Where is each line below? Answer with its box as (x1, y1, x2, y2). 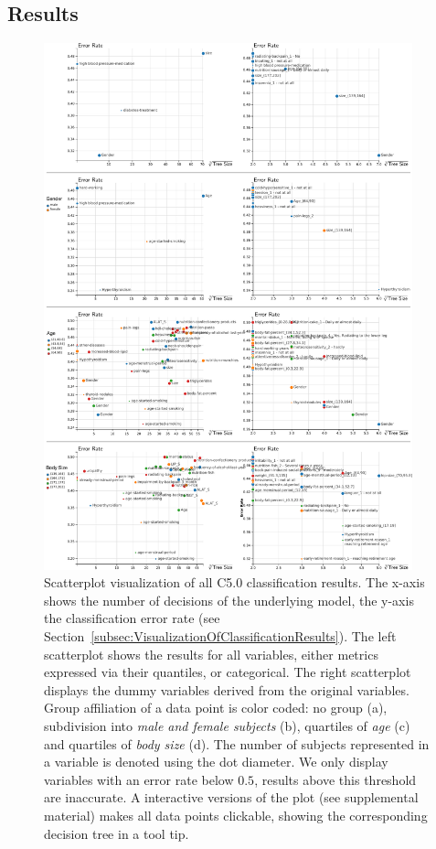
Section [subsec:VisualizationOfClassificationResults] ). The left (44, 627, 397, 646)
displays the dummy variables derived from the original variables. (44, 680, 409, 699)
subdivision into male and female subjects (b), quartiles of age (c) (44, 716, 410, 736)
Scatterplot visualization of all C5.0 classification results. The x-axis (44, 573, 425, 592)
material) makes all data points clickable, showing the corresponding (44, 806, 428, 825)
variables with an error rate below (44, 769, 234, 789)
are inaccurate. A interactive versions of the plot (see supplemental (44, 788, 419, 807)
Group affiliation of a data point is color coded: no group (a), (44, 698, 388, 717)
